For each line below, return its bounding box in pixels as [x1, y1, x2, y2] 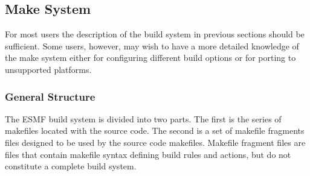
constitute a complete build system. [5, 160, 137, 172]
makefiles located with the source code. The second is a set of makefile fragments [5, 124, 305, 137]
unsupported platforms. [5, 63, 92, 75]
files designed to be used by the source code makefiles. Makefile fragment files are [5, 136, 306, 148]
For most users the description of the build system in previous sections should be [5, 28, 305, 40]
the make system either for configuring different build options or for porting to [5, 51, 296, 64]
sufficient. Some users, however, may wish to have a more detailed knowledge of [5, 39, 299, 52]
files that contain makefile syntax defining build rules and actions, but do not [5, 148, 291, 160]
